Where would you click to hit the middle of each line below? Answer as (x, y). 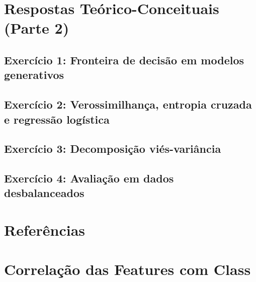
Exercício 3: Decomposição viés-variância (113, 149)
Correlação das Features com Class (127, 269)
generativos (34, 75)
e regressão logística (57, 119)
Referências (45, 230)
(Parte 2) (37, 28)
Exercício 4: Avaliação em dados (89, 178)
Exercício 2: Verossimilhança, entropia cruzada (128, 104)
